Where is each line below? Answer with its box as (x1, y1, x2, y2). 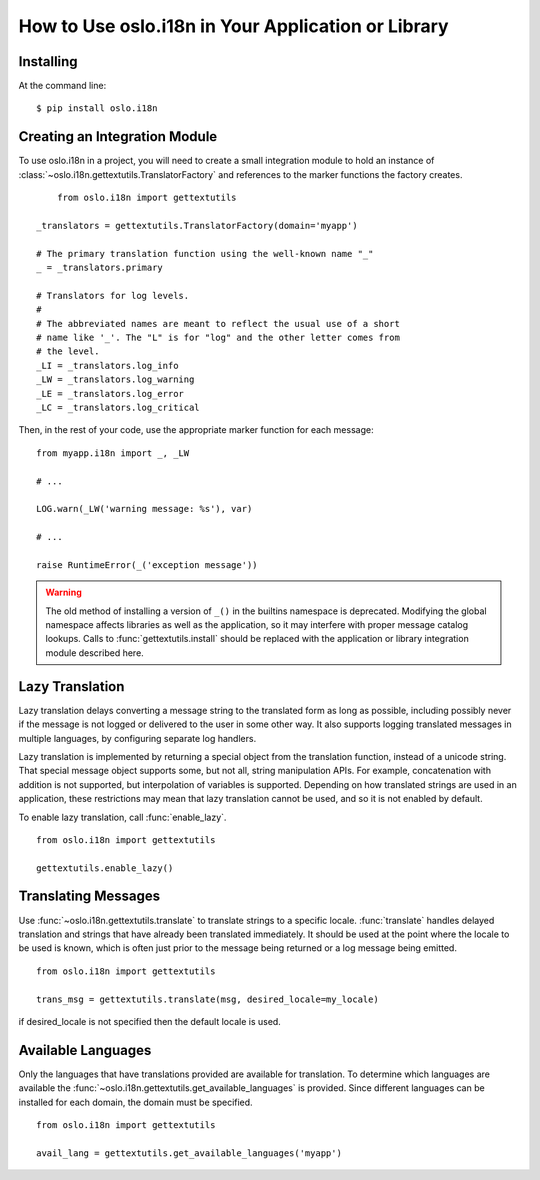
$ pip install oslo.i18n (36, 103, 158, 114)
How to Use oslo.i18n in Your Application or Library (18, 15, 449, 37)
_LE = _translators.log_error (36, 388, 185, 399)
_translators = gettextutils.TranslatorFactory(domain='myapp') (36, 220, 359, 231)
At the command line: (18, 80, 107, 92)
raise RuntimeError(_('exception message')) (36, 559, 259, 570)
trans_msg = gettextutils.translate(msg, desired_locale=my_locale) (36, 993, 379, 1005)
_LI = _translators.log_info (36, 360, 179, 371)
